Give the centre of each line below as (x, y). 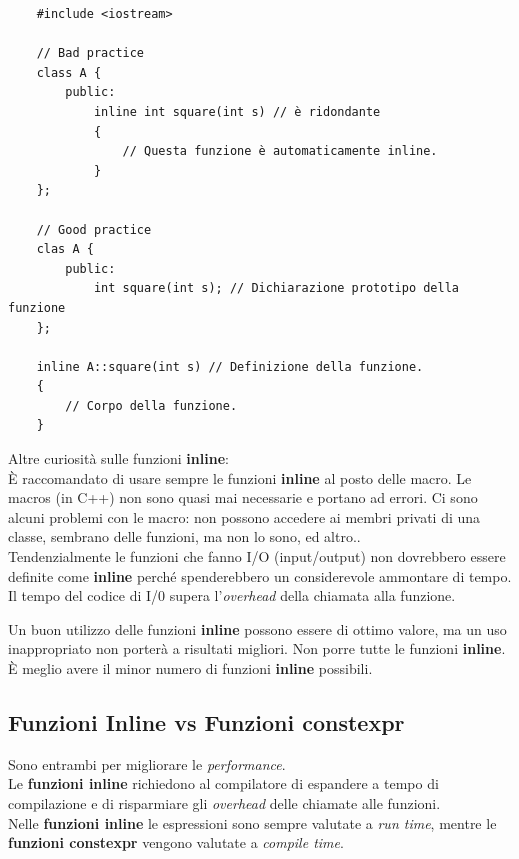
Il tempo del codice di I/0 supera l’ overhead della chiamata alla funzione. (232, 595)
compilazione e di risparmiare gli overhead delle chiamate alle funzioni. (224, 802)
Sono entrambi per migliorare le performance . (147, 763)
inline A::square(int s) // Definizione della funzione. (230, 366)
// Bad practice (90, 53)
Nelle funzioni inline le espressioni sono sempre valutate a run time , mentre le (252, 822)
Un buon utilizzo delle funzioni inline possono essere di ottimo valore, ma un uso (257, 628)
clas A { (65, 249)
